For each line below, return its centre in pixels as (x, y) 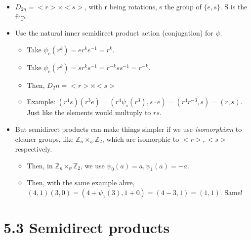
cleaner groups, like (44, 139)
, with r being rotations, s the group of (143, 6)
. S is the (234, 6)
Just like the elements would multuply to (89, 112)
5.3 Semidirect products (87, 227)
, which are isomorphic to (141, 139)
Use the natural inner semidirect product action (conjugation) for (114, 33)
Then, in (40, 165)
